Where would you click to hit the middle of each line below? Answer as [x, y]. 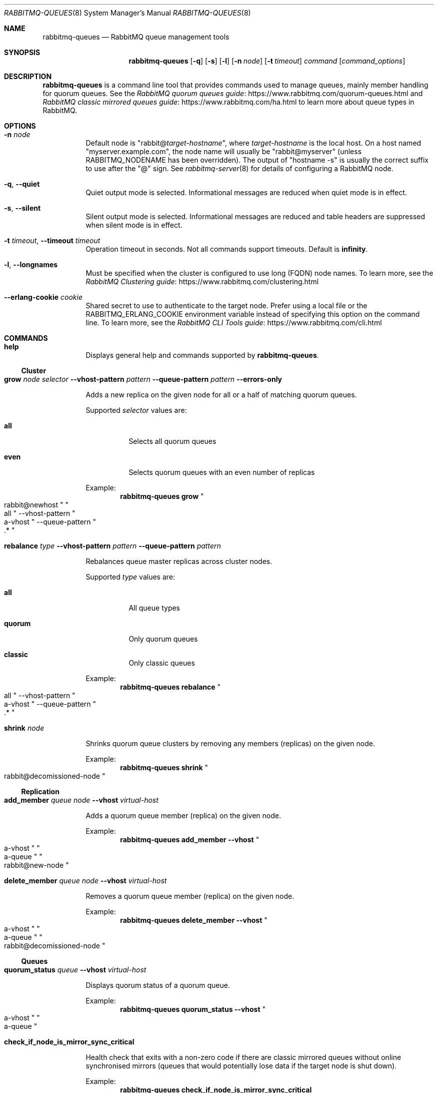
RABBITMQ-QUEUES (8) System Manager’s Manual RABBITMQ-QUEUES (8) [127, 13]
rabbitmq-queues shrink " [164, 767]
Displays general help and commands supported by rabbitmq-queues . [202, 355]
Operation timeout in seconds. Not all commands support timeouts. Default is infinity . [227, 249]
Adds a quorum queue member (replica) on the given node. [183, 815]
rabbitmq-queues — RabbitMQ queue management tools [136, 37]
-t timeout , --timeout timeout [52, 240]
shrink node [24, 728]
